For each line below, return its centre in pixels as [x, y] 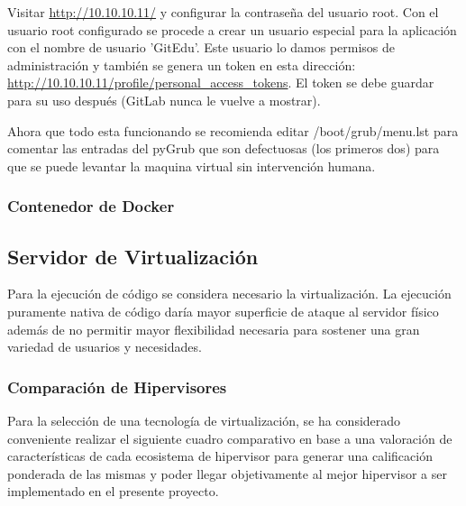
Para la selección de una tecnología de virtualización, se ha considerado [204, 420]
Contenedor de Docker [91, 206]
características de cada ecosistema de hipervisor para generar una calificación [220, 456]
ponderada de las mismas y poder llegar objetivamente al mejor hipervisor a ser [227, 473]
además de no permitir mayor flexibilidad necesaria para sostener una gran [214, 329]
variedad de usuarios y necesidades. [105, 347]
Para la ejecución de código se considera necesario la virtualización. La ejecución [229, 294]
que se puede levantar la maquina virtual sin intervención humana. [192, 166]
